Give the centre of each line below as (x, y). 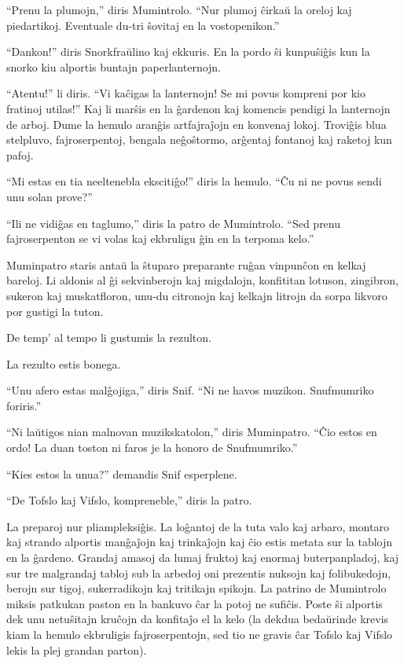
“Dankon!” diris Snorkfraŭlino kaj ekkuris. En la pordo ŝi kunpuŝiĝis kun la (188, 51)
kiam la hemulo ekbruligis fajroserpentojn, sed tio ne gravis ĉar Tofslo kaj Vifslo (200, 634)
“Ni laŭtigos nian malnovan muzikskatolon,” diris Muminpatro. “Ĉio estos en (192, 432)
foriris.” (24, 405)
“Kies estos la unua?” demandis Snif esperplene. (122, 473)
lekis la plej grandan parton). (77, 649)
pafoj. (20, 154)
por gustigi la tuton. (55, 311)
